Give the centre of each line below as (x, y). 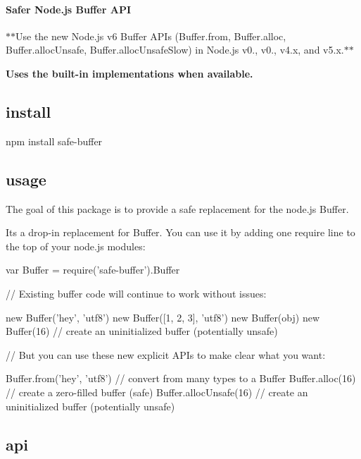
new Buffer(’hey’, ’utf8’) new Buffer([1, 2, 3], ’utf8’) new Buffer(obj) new (163, 317)
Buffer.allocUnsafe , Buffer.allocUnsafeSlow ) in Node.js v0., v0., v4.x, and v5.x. (175, 50)
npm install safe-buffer (54, 141)
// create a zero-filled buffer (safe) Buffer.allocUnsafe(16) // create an (157, 392)
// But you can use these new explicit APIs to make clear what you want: (166, 354)
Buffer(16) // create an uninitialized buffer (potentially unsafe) (142, 331)
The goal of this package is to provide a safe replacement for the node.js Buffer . (177, 208)
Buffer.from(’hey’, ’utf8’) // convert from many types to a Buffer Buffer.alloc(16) (181, 378)
